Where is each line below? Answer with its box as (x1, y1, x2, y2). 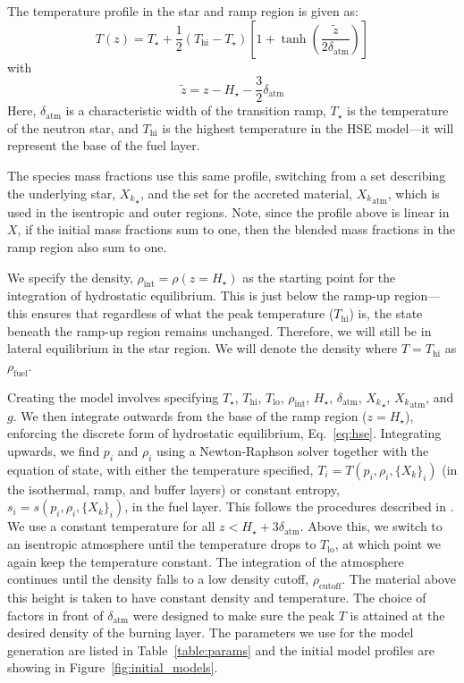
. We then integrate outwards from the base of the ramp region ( (13, 406, 367, 425)
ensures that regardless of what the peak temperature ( (31, 304, 334, 323)
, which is (387, 183, 440, 202)
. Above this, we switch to (299, 517, 443, 535)
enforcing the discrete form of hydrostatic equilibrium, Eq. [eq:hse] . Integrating (7, 424, 442, 443)
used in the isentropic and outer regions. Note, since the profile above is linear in (7, 202, 450, 221)
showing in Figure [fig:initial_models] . (7, 658, 218, 677)
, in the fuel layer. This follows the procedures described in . (124, 497, 454, 516)
